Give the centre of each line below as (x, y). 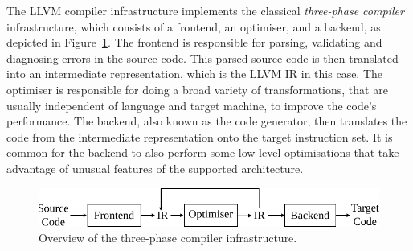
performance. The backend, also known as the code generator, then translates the (207, 121)
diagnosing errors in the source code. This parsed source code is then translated (202, 58)
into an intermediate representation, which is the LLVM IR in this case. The (195, 74)
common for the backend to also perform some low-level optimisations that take (203, 152)
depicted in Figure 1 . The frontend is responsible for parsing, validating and (194, 42)
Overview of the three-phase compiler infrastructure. (168, 238)
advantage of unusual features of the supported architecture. (155, 168)
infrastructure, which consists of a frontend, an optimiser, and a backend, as (194, 26)
